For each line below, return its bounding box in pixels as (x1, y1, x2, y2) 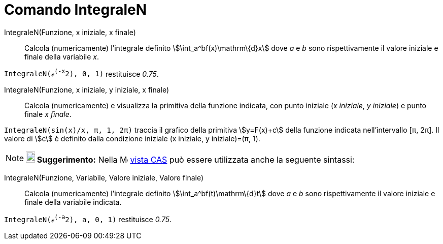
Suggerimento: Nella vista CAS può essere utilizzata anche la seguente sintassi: (37, 155, 355, 165)
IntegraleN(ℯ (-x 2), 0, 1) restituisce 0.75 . (4, 68, 159, 78)
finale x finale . (24, 110, 72, 119)
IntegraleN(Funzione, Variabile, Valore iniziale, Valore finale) (4, 173, 204, 182)
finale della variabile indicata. (24, 198, 122, 207)
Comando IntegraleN (4, 1, 147, 18)
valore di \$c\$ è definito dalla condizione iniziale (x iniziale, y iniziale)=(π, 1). (4, 134, 260, 143)
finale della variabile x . (24, 52, 99, 61)
